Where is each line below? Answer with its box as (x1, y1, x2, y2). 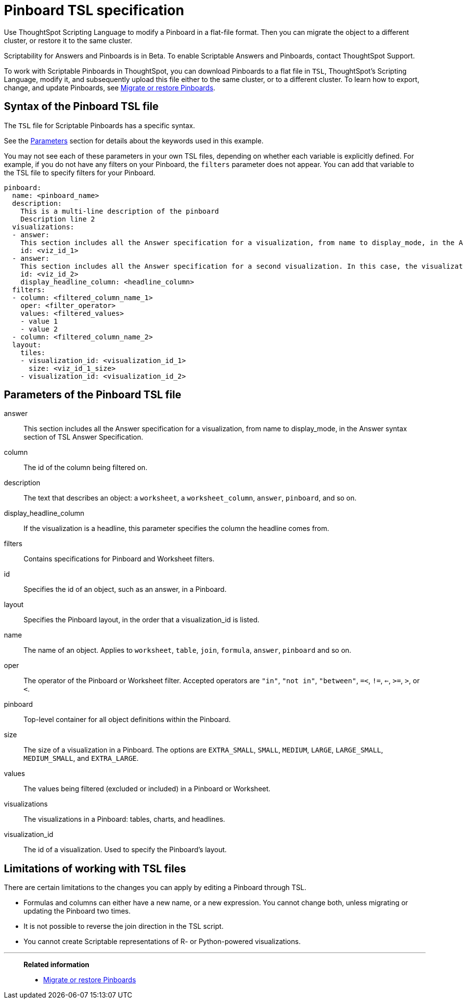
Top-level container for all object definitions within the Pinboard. (24, 715, 231, 724)
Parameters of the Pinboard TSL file (4, 389, 181, 401)
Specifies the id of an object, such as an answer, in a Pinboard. (24, 585, 227, 594)
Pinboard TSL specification (4, 2, 184, 19)
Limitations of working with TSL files (4, 862, 186, 875)
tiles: (20, 348, 46, 357)
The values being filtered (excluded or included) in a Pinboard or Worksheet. (24, 784, 271, 793)
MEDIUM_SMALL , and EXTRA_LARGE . (24, 754, 139, 763)
